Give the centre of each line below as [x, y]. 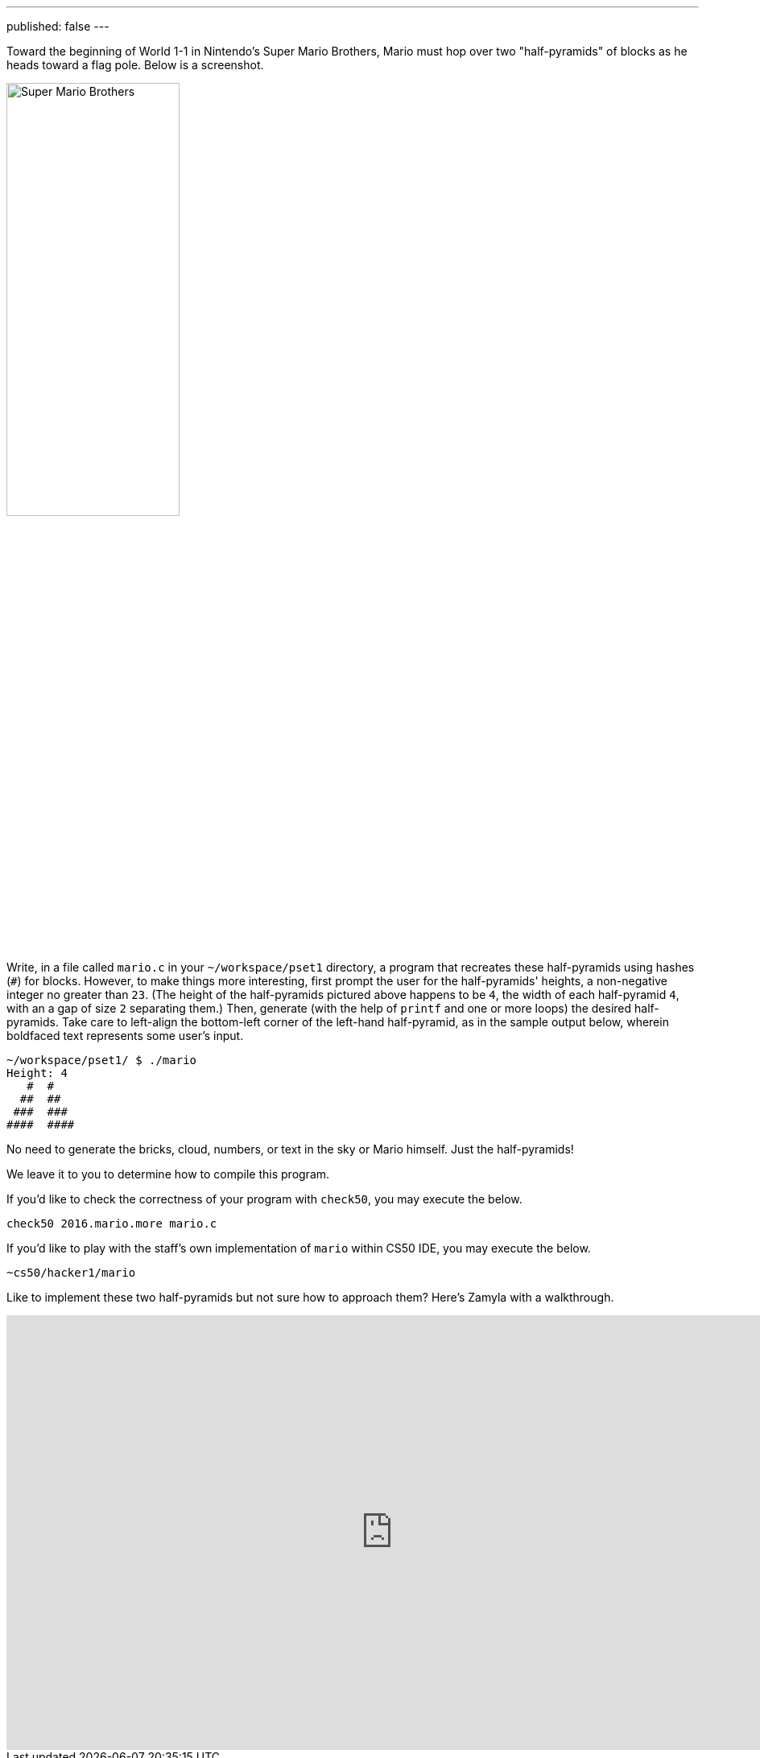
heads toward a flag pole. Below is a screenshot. [135, 65]
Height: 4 [37, 1073]
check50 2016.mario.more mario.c [112, 1224]
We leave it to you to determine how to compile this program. [168, 1174]
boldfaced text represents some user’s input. [125, 1036]
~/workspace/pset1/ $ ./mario [102, 1060]
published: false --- [58, 26]
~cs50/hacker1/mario [71, 1273]
